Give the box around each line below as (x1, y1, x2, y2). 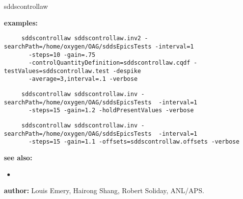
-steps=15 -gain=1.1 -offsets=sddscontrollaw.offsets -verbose (28, 138, 240, 146)
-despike (112, 67, 141, 75)
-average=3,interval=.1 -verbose (28, 75, 138, 83)
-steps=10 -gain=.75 (28, 51, 96, 58)
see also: (4, 152, 32, 163)
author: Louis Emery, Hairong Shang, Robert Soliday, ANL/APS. (4, 185, 204, 196)
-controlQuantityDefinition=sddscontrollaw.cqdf (28, 59, 190, 67)
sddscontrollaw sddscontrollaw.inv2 (21, 35, 141, 42)
